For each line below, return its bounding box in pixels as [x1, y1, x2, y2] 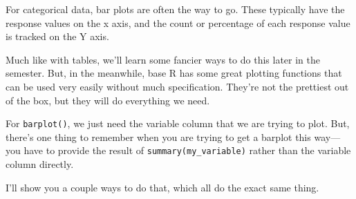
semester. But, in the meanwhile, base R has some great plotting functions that [6, 66, 342, 80]
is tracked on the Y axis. [6, 29, 109, 44]
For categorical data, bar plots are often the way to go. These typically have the [6, 2, 345, 16]
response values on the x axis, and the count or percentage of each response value [6, 15, 350, 30]
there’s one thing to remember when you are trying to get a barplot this [6, 129, 311, 144]
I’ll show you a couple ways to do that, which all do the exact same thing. [6, 180, 319, 194]
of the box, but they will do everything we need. [6, 93, 210, 107]
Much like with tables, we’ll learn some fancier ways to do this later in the [6, 52, 320, 66]
